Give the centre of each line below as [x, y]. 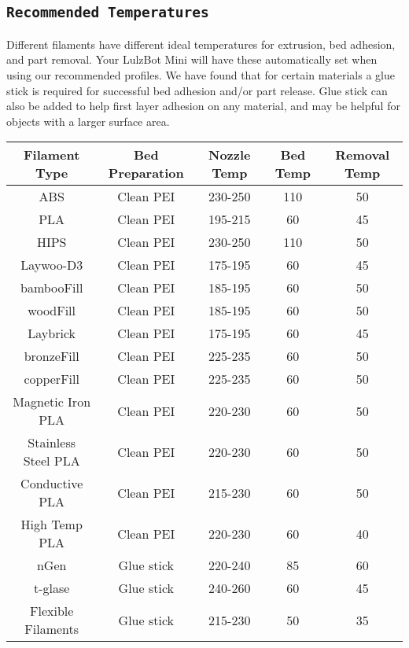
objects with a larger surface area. [88, 121]
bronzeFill [52, 356]
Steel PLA [52, 461]
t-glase [52, 588]
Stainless [52, 443]
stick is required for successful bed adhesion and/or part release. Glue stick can [197, 90]
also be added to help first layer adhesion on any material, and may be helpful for [203, 106]
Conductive [52, 484]
